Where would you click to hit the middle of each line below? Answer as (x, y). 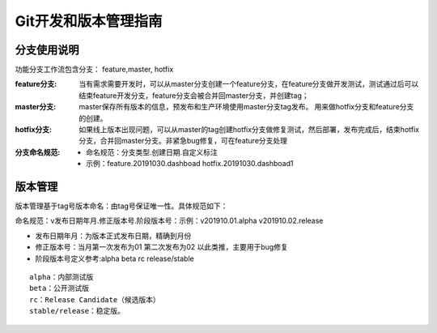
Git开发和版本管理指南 (89, 21)
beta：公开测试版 (59, 288)
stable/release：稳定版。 (77, 311)
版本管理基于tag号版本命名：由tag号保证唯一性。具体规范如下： (121, 206)
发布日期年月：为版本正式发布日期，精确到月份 (113, 236)
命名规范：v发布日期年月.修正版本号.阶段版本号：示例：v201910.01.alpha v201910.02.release (169, 221)
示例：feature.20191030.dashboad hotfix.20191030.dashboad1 (190, 164)
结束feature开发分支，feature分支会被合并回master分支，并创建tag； (194, 95)
